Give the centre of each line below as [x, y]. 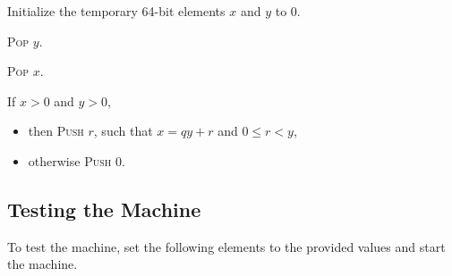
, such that [123, 131]
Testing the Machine [104, 209]
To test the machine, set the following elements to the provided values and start [226, 246]
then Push [56, 131]
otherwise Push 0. [77, 160]
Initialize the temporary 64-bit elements [116, 11]
